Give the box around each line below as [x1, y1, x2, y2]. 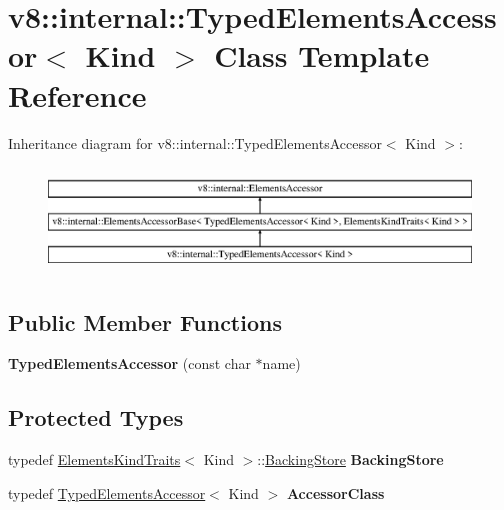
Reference [8, 74, 147, 115]
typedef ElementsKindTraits [8, 449, 181, 470]
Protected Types [8, 402, 184, 433]
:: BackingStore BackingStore [257, 449, 444, 470]
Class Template [214, 35, 430, 76]
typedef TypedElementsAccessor [8, 482, 206, 503]
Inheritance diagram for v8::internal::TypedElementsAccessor [8, 132, 382, 153]
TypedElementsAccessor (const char [8, 353, 251, 374]
